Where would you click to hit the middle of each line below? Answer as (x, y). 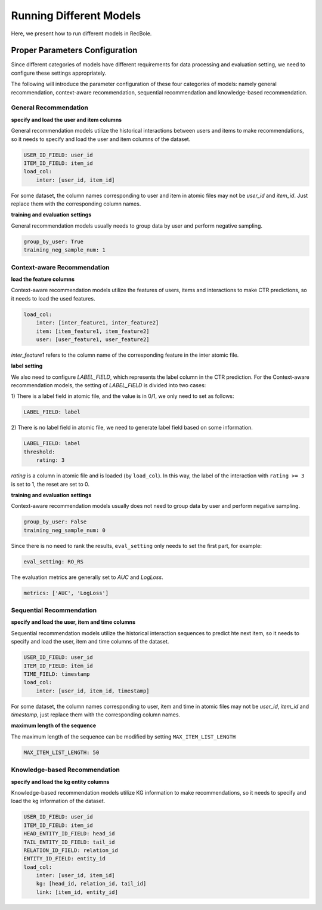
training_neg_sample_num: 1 (64, 250)
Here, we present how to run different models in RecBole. (81, 33)
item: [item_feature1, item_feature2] (93, 331)
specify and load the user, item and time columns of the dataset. (90, 642)
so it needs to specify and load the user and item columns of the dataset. (101, 139)
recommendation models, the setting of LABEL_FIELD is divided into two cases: (109, 385)
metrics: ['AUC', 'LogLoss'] (66, 593)
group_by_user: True (53, 241)
